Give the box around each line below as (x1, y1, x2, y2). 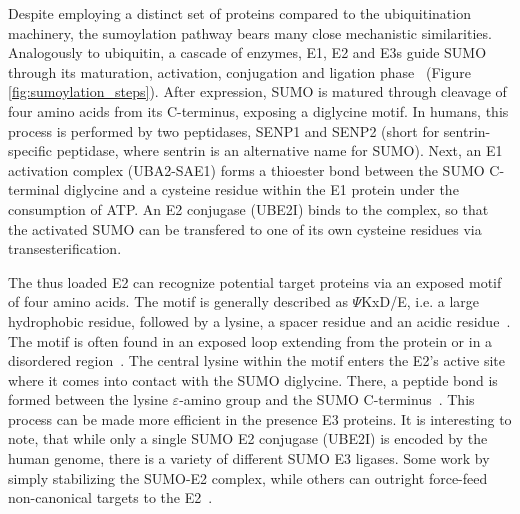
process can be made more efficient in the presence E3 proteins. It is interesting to (8, 408, 512, 429)
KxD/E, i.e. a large (361, 291, 480, 312)
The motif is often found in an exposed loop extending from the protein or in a (8, 330, 493, 351)
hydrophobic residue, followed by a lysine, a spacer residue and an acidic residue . (8, 310, 511, 331)
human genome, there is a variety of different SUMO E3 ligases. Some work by (8, 448, 490, 469)
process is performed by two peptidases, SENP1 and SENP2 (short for (8, 120, 440, 141)
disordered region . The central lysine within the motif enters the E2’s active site (8, 350, 505, 371)
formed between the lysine (8, 389, 168, 410)
